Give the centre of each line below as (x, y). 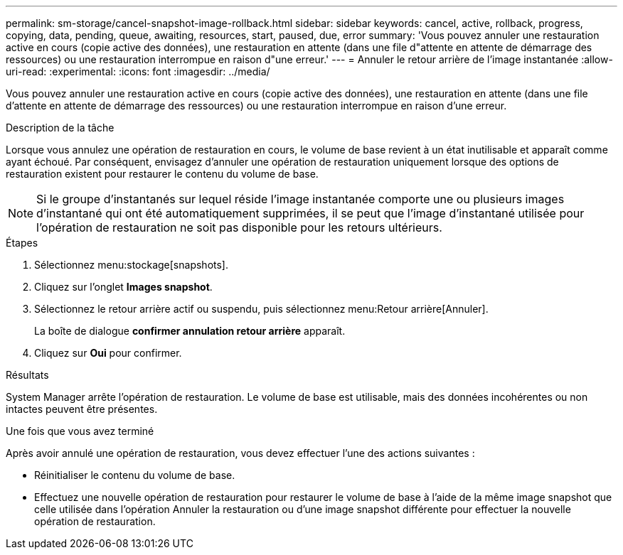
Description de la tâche (60, 128)
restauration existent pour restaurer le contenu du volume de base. (162, 174)
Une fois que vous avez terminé (80, 431)
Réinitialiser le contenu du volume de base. (135, 475)
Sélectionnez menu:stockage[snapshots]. (131, 265)
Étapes (22, 243)
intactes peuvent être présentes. (82, 409)
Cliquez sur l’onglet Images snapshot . (123, 287)
